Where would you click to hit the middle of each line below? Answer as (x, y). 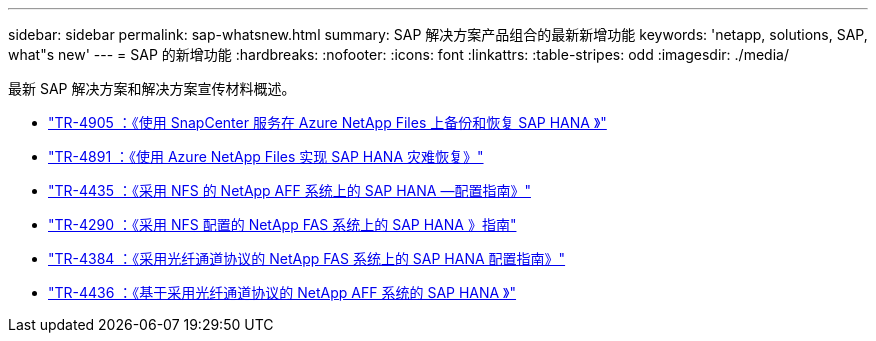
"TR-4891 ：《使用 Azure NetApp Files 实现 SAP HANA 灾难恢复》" (266, 156)
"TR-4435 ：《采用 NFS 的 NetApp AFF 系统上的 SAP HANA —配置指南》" (289, 190)
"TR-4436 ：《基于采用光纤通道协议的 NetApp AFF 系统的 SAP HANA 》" (282, 292)
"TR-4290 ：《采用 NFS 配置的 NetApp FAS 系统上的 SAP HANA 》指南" (282, 224)
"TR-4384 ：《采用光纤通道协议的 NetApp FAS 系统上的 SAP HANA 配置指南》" (307, 258)
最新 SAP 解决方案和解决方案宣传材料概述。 (152, 88)
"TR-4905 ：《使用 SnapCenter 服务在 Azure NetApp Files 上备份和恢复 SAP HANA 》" (327, 122)
